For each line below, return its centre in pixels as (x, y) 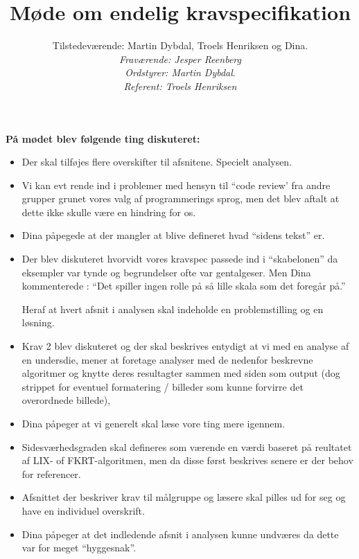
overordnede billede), (66, 400)
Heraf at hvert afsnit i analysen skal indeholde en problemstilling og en (173, 309)
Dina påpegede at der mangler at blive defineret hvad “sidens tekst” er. (173, 235)
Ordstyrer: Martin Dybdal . (180, 72)
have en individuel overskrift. (83, 510)
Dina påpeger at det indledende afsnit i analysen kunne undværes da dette (180, 534)
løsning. (38, 322)
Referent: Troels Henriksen (180, 86)
